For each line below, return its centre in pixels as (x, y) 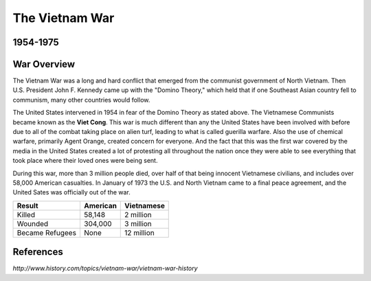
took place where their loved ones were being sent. (85, 161)
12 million (139, 232)
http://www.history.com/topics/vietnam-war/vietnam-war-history (105, 269)
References (38, 252)
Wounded (33, 223)
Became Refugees (47, 232)
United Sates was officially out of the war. (71, 192)
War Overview (44, 64)
